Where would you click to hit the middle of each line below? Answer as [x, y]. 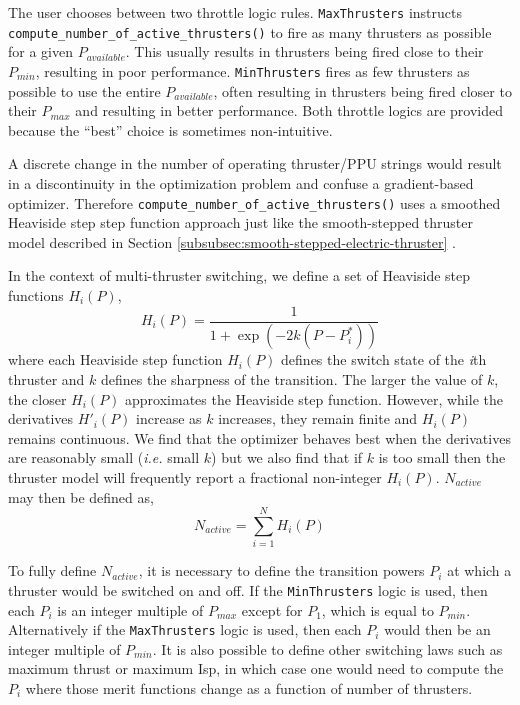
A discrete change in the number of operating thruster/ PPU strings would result [255, 163]
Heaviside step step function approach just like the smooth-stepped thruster [240, 222]
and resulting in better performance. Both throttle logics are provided [289, 110]
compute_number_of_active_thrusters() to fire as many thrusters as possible [250, 31]
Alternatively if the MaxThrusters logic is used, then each [185, 629]
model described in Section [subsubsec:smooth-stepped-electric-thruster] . [232, 241]
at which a [479, 570]
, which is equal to [377, 609]
